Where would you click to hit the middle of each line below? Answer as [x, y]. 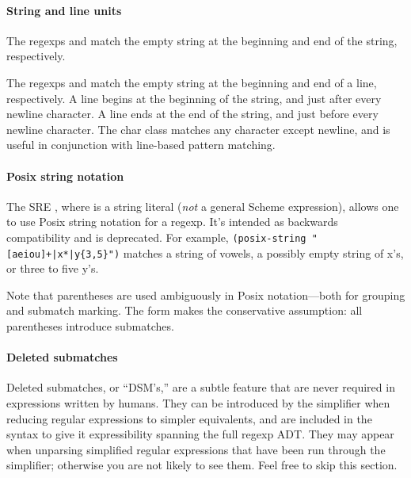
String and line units [64, 10]
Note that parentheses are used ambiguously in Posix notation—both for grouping [206, 294]
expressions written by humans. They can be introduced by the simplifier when [198, 403]
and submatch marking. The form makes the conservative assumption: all [185, 310]
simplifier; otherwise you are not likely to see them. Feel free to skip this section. [202, 465]
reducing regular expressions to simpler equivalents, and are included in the [189, 418]
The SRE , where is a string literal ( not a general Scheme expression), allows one [203, 206]
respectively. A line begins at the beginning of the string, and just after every [194, 98]
